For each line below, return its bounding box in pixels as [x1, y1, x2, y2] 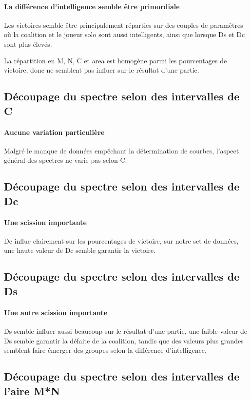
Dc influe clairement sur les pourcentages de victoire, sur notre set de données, [4, 235, 239, 246]
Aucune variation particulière [4, 127, 105, 137]
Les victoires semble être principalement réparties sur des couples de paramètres [4, 19, 243, 30]
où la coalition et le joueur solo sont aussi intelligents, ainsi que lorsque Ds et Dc [4, 29, 245, 39]
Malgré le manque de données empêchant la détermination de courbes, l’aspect [4, 145, 239, 155]
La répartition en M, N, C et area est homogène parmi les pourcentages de [4, 55, 227, 65]
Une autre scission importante [4, 307, 108, 317]
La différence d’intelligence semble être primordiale [4, 1, 180, 11]
